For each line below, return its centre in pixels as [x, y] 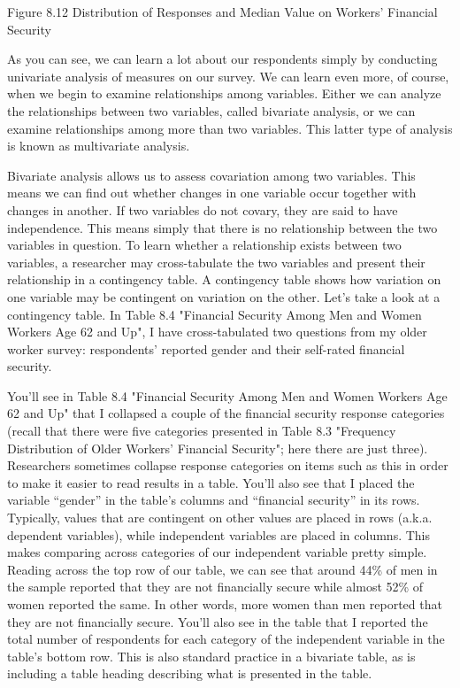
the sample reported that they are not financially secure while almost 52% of [215, 587]
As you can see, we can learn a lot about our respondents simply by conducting [222, 59]
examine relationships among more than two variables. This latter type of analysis [230, 128]
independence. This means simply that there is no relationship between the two [222, 227]
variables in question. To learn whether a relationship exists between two [204, 245]
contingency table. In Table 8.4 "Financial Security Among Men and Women [215, 314]
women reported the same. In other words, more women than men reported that [225, 604]
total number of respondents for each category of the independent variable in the [226, 639]
